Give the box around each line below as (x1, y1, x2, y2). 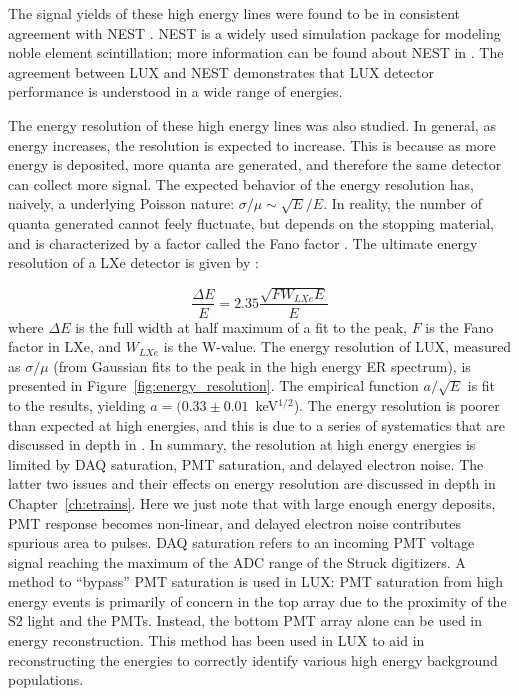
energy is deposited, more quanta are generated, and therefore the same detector (8, 154, 502, 175)
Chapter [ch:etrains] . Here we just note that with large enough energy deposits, (8, 492, 496, 513)
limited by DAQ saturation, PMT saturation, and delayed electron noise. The (8, 453, 484, 474)
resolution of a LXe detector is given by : (8, 252, 259, 273)
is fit (467, 375, 496, 396)
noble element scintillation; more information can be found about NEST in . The (8, 42, 504, 63)
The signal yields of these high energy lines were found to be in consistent (8, 3, 461, 23)
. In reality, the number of (323, 193, 482, 214)
